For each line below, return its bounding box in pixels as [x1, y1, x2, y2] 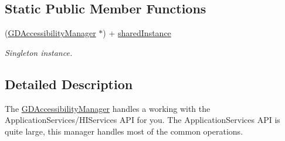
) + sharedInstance [103, 27, 171, 39]
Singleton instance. [5, 46, 73, 58]
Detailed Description [5, 75, 133, 93]
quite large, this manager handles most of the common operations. [5, 125, 243, 137]
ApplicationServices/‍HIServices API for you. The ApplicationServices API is [5, 114, 280, 126]
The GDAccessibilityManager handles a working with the [5, 102, 211, 114]
